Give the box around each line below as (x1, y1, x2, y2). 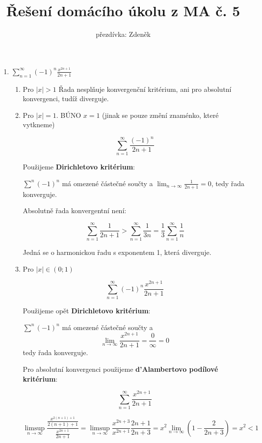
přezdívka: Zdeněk (96, 29, 151, 39)
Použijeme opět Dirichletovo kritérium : (23, 305, 151, 316)
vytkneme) (23, 119, 55, 130)
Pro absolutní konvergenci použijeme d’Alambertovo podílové (23, 363, 218, 374)
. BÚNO (56, 110, 81, 120)
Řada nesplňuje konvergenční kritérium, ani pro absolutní (58, 83, 232, 94)
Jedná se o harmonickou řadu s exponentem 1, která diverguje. (23, 247, 211, 257)
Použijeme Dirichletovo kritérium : (23, 162, 135, 172)
